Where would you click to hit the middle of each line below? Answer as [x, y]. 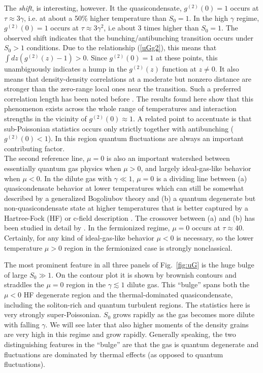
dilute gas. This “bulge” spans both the [188, 284]
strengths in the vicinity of [45, 118]
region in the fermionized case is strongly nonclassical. [148, 247]
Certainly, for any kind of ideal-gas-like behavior [79, 238]
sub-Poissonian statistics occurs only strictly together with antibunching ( [119, 128]
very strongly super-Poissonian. [53, 314]
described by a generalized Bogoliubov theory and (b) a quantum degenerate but [130, 198]
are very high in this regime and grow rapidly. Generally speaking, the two [120, 334]
